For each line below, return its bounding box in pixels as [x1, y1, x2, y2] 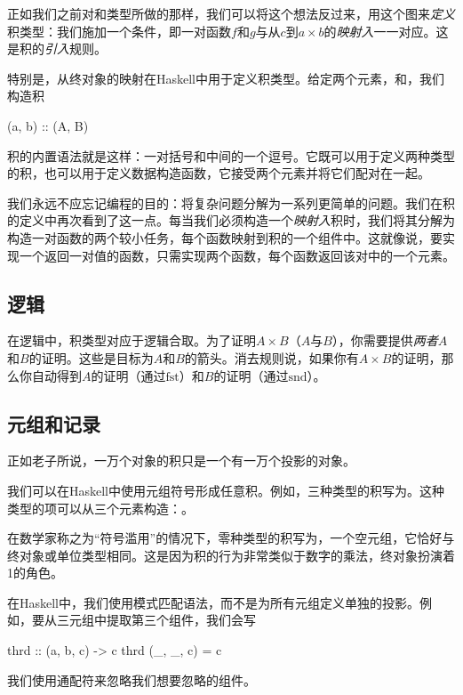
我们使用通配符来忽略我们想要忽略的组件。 [7, 670, 256, 689]
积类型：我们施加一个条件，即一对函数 [7, 21, 231, 40]
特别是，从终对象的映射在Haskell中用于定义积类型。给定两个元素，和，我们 [7, 69, 445, 87]
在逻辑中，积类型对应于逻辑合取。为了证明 [7, 331, 256, 350]
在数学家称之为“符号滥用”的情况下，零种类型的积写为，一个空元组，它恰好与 [7, 529, 455, 547]
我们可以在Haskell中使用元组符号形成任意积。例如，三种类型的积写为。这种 [7, 481, 445, 499]
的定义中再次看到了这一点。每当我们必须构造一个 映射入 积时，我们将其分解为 [7, 211, 455, 230]
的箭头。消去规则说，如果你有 [184, 348, 359, 367]
